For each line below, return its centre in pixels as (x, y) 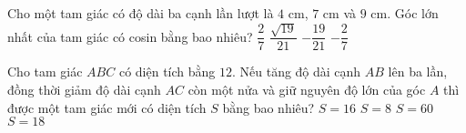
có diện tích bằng (167, 72)
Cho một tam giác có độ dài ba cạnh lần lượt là (141, 13)
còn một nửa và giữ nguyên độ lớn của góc (307, 90)
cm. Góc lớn (405, 13)
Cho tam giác (45, 72)
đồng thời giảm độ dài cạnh (84, 90)
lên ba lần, (418, 72)
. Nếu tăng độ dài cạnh (296, 72)
